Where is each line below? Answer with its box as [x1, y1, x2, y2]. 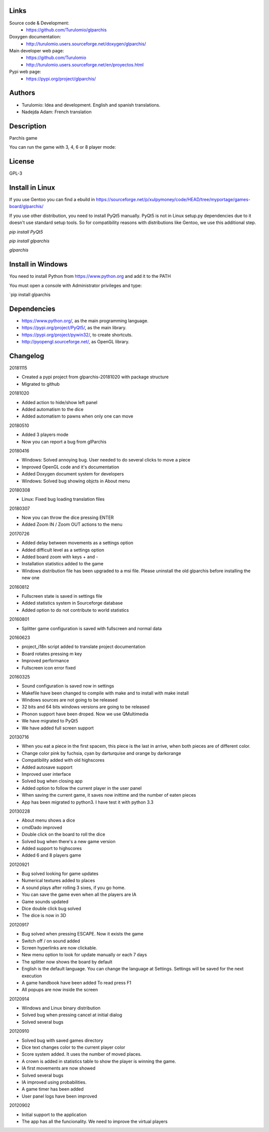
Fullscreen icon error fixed [21, 665, 76, 671]
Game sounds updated [21, 899, 69, 905]
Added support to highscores [21, 845, 82, 851]
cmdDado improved [21, 824, 62, 830]
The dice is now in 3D [21, 912, 67, 918]
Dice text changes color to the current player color [21, 1044, 126, 1050]
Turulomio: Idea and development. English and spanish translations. [21, 102, 160, 108]
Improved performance [21, 658, 69, 664]
